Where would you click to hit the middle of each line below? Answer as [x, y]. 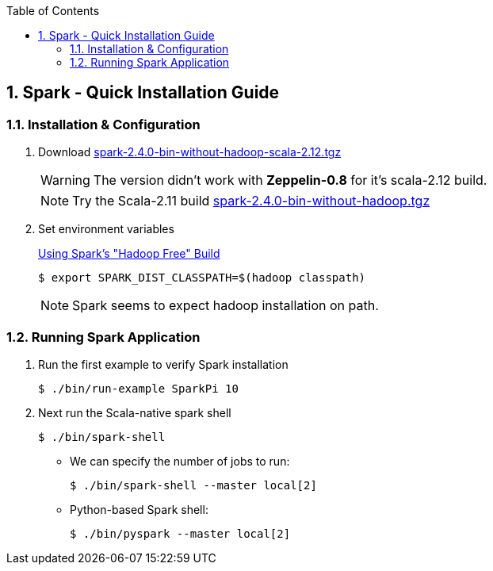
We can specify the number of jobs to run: [180, 461]
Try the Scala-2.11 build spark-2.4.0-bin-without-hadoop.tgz [251, 201]
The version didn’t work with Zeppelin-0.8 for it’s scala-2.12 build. [290, 180]
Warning [65, 180]
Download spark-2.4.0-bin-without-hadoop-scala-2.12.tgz [190, 152]
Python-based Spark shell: [139, 509]
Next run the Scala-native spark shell [135, 412]
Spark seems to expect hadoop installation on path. [225, 306]
